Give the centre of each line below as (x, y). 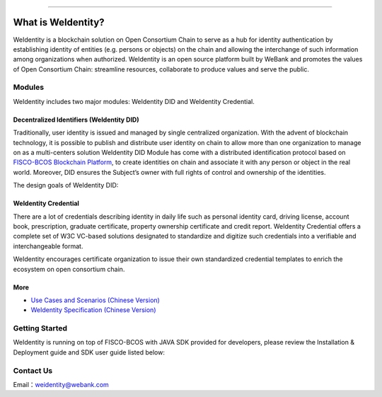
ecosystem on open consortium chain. (69, 269)
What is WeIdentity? (59, 22)
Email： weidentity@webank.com (61, 384)
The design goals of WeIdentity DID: (66, 185)
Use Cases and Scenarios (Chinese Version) (95, 300)
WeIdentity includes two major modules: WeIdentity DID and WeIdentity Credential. (134, 101)
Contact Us (33, 370)
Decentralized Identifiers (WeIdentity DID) (76, 120)
